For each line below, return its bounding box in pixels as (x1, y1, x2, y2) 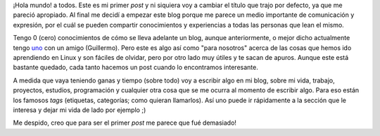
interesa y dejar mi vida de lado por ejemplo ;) (13, 106, 146, 114)
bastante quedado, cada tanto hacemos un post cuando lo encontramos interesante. (13, 63, 258, 72)
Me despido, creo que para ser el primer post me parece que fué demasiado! (13, 118, 237, 127)
